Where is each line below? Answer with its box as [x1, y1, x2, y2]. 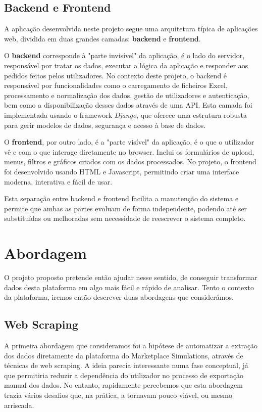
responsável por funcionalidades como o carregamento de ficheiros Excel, [4, 80, 228, 90]
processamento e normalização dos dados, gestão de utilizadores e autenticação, [4, 89, 249, 100]
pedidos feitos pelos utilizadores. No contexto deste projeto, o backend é [4, 70, 227, 80]
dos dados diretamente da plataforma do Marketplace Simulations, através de [4, 350, 243, 360]
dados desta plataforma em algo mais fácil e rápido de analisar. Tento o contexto [4, 282, 254, 292]
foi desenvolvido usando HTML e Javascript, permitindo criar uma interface [4, 166, 239, 176]
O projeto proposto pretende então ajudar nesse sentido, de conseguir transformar [4, 272, 257, 283]
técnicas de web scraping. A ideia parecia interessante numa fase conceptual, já [4, 360, 248, 371]
